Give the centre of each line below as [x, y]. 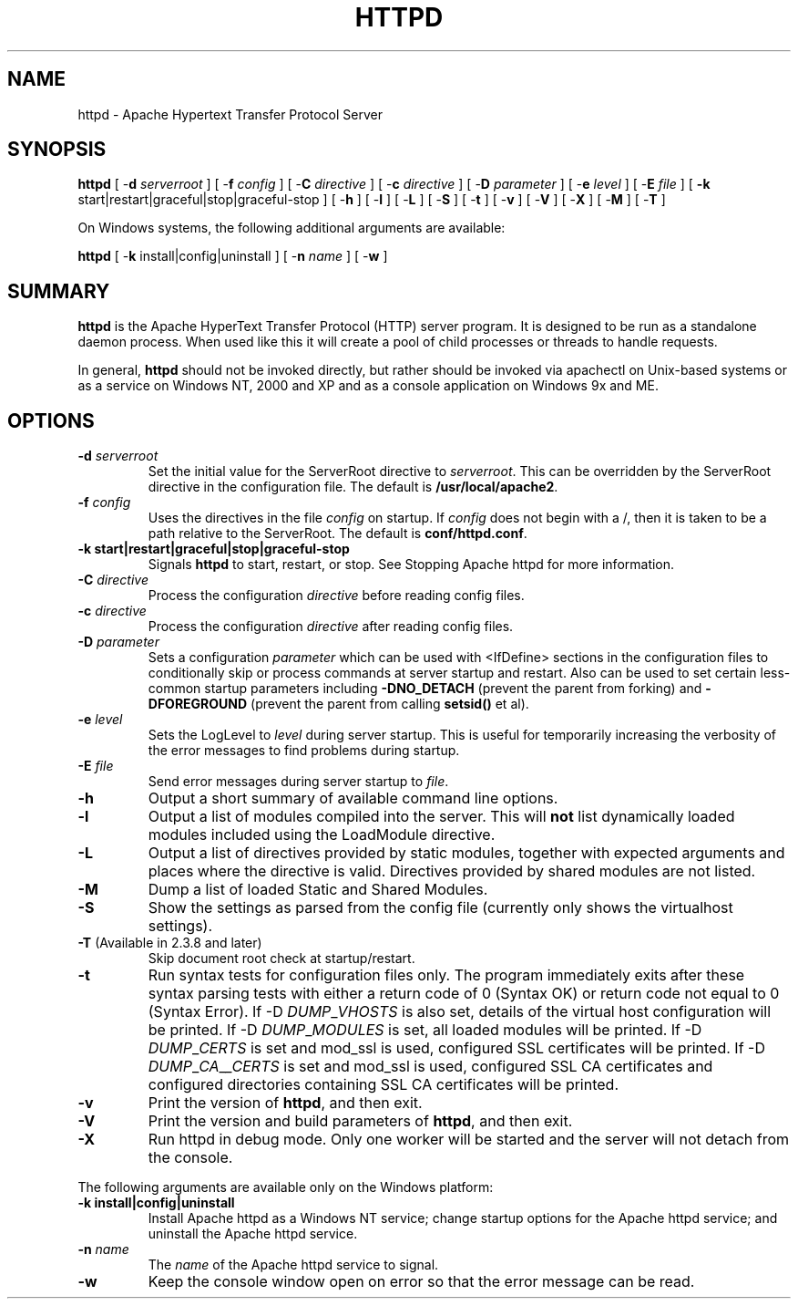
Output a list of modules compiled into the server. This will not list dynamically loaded [441, 817]
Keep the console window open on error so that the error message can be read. [421, 1282]
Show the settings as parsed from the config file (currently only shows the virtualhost [440, 908]
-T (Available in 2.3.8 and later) [170, 943]
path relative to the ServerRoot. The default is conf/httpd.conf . [338, 534]
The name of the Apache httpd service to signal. [293, 1265]
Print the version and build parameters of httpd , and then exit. [360, 1121]
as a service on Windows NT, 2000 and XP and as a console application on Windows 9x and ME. [368, 386]
